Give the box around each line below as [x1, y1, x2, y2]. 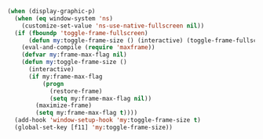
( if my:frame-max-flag [27, 73, 103, 80]
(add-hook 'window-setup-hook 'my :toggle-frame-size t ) [14, 116, 201, 124]
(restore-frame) [49, 87, 103, 95]
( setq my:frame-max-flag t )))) [35, 109, 138, 117]
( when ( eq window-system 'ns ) [14, 14, 113, 23]
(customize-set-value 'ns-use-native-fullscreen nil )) [21, 22, 205, 30]
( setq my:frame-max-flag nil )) [49, 94, 152, 102]
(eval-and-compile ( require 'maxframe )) [21, 44, 155, 52]
